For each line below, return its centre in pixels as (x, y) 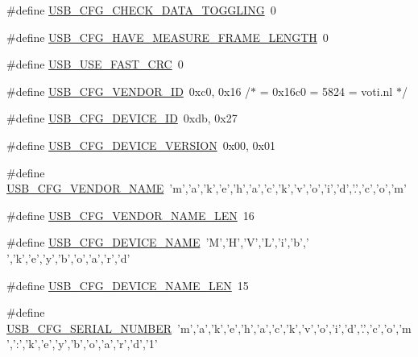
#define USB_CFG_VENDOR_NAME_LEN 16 (130, 215)
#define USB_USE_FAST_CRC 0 (95, 64)
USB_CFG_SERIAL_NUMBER (89, 328)
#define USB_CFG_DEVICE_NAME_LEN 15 (128, 285)
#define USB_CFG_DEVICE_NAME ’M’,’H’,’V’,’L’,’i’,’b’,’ (158, 242)
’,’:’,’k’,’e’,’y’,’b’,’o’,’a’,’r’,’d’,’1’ (82, 344)
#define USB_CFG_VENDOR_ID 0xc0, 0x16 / (129, 91)
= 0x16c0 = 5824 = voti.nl (326, 91)
